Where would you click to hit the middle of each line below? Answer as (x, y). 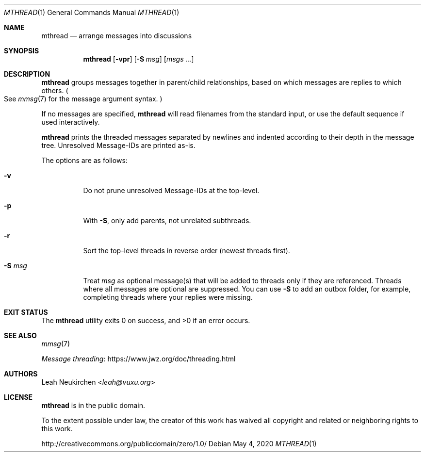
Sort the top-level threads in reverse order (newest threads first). (187, 251)
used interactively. (71, 122)
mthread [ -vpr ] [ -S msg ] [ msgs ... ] (139, 59)
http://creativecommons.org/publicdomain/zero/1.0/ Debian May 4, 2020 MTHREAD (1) (179, 444)
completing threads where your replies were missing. (168, 297)
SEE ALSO (20, 335)
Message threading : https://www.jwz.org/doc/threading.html (139, 359)
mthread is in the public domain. (93, 405)
